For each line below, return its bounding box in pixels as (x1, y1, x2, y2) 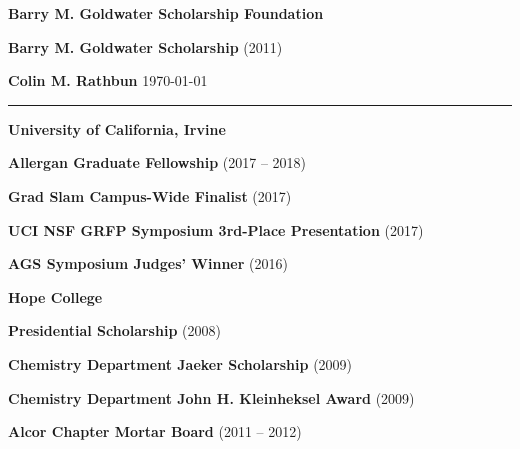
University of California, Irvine (8, 118, 226, 139)
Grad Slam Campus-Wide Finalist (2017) (8, 185, 292, 206)
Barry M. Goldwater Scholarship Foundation (8, 3, 324, 23)
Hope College (8, 286, 103, 307)
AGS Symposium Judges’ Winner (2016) (8, 253, 288, 274)
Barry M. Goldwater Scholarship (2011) (8, 36, 283, 57)
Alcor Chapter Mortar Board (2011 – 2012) (8, 421, 302, 442)
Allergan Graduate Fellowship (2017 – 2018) (8, 152, 307, 173)
